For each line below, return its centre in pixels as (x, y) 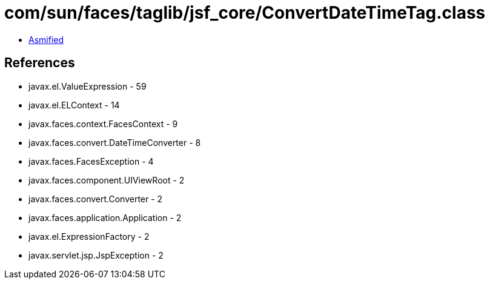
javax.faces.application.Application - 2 (105, 217)
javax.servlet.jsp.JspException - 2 (96, 255)
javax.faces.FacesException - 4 (91, 161)
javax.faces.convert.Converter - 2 (96, 199)
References (40, 63)
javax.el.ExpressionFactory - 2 (89, 236)
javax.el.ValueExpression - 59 (88, 86)
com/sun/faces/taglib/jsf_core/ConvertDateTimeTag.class (245, 13)
